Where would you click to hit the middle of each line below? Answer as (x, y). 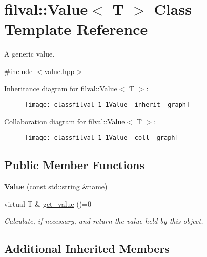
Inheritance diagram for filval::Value (61, 88)
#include (18, 71)
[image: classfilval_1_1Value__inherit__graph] (107, 105)
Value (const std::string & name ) (56, 186)
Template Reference (76, 29)
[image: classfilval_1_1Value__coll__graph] (102, 138)
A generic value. (29, 54)
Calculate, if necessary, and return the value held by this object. (104, 221)
